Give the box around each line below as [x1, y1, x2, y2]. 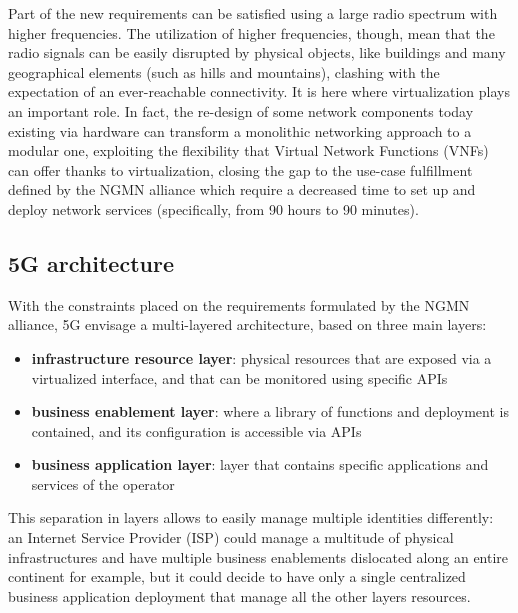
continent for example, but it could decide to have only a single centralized [8, 566, 466, 587]
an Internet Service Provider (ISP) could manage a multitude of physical [8, 527, 454, 548]
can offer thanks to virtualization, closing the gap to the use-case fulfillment [8, 159, 473, 180]
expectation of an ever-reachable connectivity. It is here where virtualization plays [8, 81, 511, 102]
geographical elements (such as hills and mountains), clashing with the [8, 61, 440, 82]
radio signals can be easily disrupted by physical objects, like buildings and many [8, 42, 506, 63]
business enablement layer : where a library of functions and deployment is [31, 401, 509, 422]
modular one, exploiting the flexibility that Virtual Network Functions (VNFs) [8, 140, 489, 161]
